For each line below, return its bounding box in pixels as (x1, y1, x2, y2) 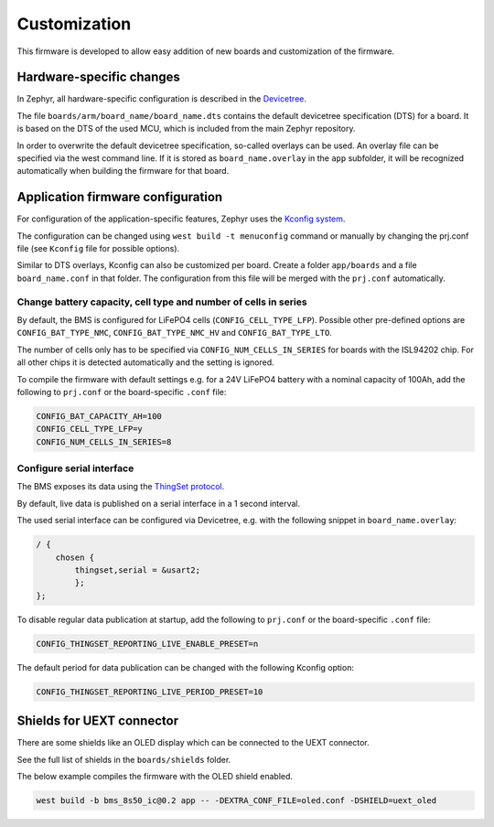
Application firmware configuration (16, 189, 223, 205)
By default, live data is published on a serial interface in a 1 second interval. (16, 498, 301, 509)
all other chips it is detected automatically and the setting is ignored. (16, 357, 274, 368)
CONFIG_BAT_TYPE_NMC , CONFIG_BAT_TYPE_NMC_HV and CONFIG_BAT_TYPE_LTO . (16, 328, 333, 338)
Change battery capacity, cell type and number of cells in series (16, 295, 307, 308)
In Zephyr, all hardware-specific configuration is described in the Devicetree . (16, 93, 306, 104)
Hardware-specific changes (16, 70, 180, 85)
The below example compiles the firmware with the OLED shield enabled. (16, 771, 293, 782)
